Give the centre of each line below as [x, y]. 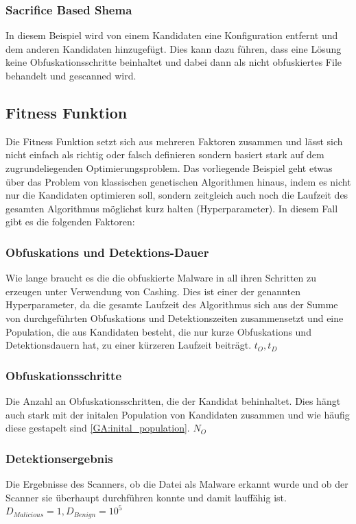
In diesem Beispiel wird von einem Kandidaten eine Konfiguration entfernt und [172, 35]
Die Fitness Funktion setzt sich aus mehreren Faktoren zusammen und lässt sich [174, 141]
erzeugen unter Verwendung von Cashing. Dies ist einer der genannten [153, 291]
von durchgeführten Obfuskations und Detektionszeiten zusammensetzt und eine [175, 317]
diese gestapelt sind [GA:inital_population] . [98, 428]
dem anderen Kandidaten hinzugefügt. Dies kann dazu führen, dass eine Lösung [174, 48]
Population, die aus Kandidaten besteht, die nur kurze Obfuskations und [158, 331]
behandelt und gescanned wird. [71, 75]
